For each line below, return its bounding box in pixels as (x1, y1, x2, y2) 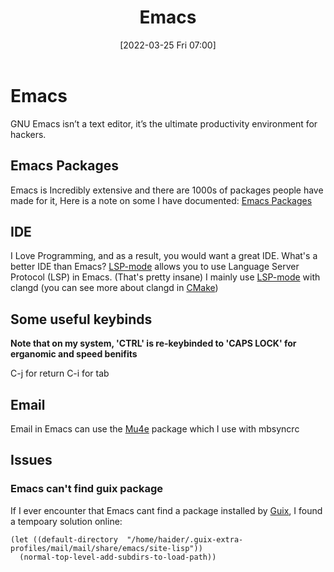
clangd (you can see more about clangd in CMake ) (10, 282, 219, 294)
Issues (10, 452, 53, 469)
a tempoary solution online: (10, 515, 123, 527)
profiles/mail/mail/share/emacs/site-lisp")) (10, 543, 203, 553)
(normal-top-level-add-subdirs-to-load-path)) (19, 552, 217, 562)
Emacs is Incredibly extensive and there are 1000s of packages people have (10, 184, 324, 196)
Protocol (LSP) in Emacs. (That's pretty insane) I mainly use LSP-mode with (10, 271, 321, 283)
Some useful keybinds (10, 311, 153, 328)
